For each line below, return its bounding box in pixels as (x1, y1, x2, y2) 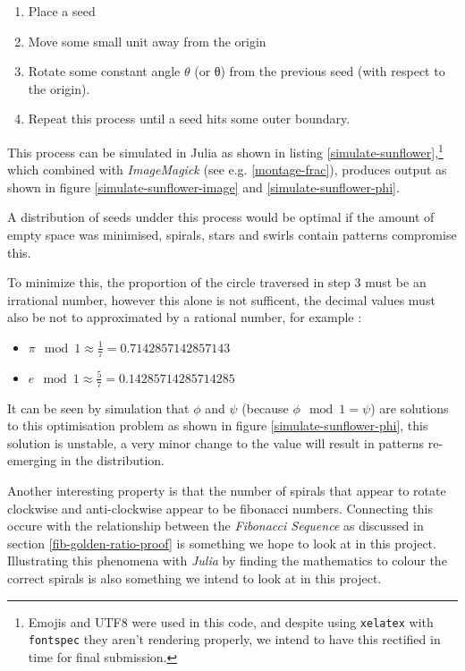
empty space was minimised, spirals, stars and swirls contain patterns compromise (7, 225, 457, 243)
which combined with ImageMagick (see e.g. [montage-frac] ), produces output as (7, 160, 447, 179)
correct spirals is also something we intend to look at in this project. (7, 568, 382, 587)
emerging (7, 451, 57, 470)
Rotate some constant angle (28, 62, 181, 81)
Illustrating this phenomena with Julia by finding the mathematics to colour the (7, 551, 447, 570)
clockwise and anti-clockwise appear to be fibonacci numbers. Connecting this (7, 498, 433, 517)
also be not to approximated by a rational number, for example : (7, 308, 362, 327)
